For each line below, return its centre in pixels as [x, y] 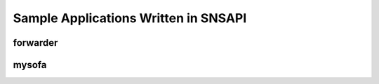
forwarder [35, 43]
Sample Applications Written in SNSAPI [130, 18]
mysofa [30, 65]
